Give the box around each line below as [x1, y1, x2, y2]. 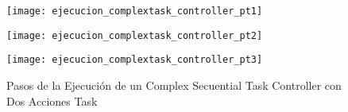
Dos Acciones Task [6, 92, 98, 109]
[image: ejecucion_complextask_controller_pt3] [6, 54, 263, 66]
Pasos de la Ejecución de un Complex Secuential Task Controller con [6, 76, 342, 93]
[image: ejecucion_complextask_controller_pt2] [6, 29, 263, 41]
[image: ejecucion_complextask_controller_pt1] [6, 6, 263, 17]
